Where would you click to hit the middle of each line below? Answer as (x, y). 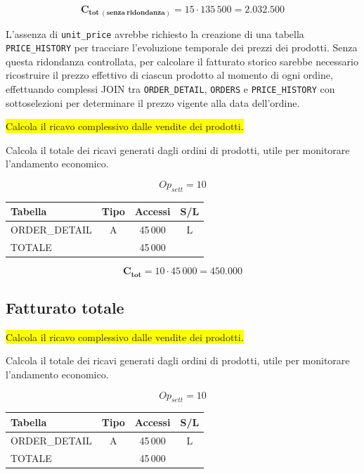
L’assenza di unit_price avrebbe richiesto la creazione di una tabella (155, 33)
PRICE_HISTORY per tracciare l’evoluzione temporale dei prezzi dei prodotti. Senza (182, 47)
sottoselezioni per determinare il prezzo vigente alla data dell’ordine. (153, 102)
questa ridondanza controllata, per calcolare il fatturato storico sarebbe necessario (182, 61)
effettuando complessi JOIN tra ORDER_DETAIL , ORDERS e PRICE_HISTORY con (170, 89)
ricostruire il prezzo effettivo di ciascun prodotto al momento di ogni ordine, (169, 75)
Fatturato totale (65, 307)
